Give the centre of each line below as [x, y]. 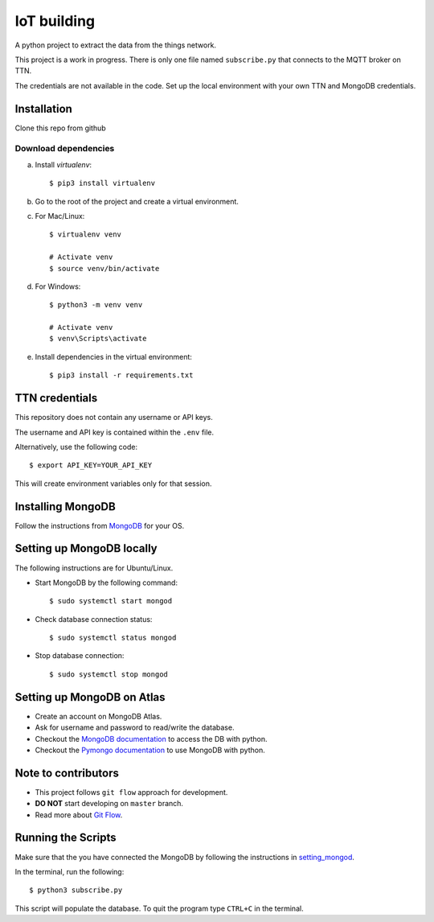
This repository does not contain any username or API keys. [114, 418]
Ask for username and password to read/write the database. [135, 727]
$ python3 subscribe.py [76, 890]
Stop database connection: [80, 656]
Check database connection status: [94, 619]
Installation [43, 109]
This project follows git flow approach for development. [131, 792]
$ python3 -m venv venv [96, 305]
